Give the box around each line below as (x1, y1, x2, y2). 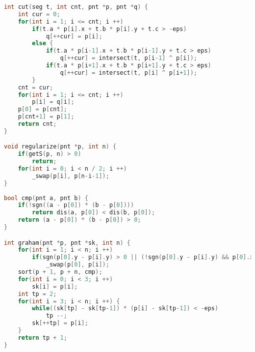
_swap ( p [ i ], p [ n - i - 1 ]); (32, 172, 109, 179)
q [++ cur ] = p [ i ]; (46, 32, 102, 40)
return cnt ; (18, 120, 57, 127)
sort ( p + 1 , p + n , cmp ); (18, 268, 102, 276)
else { (32, 40, 53, 47)
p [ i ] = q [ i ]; (32, 98, 75, 106)
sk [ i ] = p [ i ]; (32, 283, 78, 290)
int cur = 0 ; (18, 10, 60, 18)
